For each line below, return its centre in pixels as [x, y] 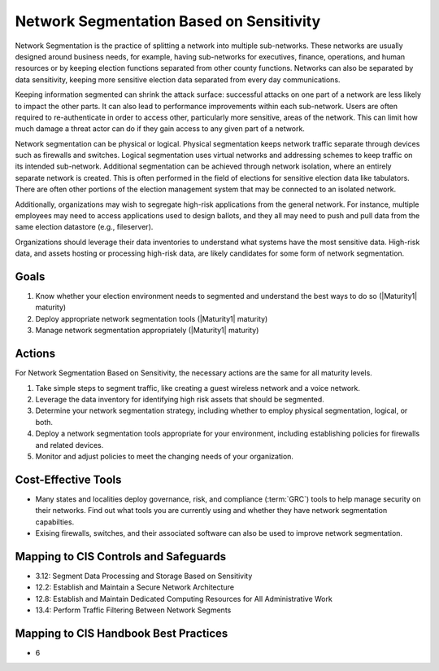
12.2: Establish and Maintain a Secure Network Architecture [135, 587]
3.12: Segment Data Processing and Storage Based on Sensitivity [144, 576]
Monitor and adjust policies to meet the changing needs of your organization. [165, 456]
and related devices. [70, 445]
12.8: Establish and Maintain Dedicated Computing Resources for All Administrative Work [184, 599]
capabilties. [55, 522]
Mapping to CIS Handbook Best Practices [122, 633]
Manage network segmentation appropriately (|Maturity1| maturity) [147, 331]
